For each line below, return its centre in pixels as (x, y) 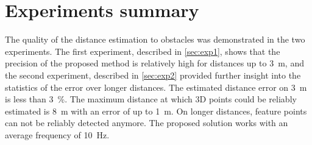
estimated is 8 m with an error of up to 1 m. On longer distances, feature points (156, 111)
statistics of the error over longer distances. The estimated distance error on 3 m (156, 87)
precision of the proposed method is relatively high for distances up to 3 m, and (154, 63)
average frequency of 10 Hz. (57, 134)
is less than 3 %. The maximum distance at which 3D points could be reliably (151, 99)
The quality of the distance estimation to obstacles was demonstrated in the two (155, 39)
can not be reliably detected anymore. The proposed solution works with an (147, 123)
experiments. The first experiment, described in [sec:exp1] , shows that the (143, 51)
